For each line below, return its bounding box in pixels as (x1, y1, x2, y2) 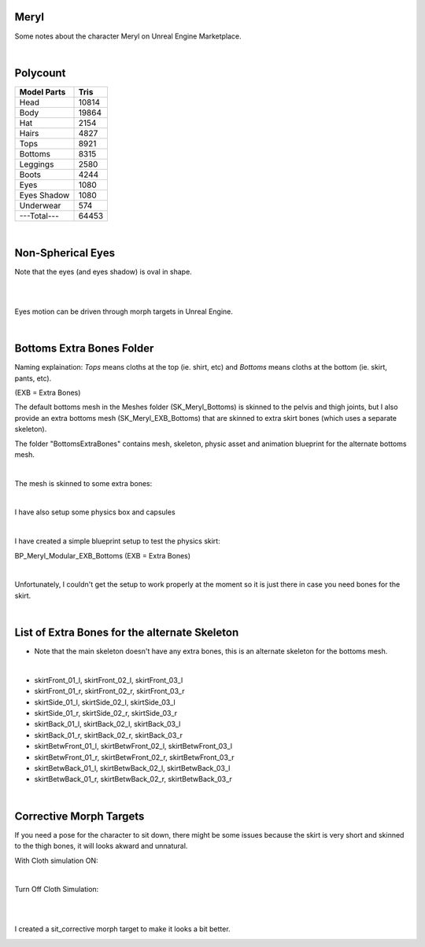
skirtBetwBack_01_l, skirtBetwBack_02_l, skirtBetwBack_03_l (34, 764, 231, 773)
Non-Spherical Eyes (14, 246, 116, 260)
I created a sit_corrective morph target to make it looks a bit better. (14, 924, 231, 934)
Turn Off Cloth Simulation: (14, 885, 99, 894)
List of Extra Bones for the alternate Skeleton (14, 626, 239, 639)
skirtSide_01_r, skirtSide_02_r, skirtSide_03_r (34, 709, 178, 718)
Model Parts (19, 87, 66, 98)
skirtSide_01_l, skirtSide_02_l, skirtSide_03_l (34, 697, 176, 707)
